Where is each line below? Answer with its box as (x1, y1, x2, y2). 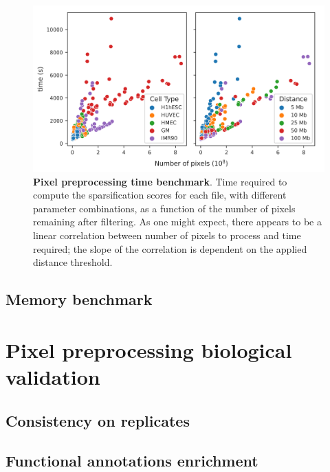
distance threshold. (33, 255, 113, 269)
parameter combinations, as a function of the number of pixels (33, 201, 296, 215)
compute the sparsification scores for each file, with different (33, 188, 287, 202)
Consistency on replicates (5, 409, 190, 431)
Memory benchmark (5, 289, 153, 310)
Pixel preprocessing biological (5, 335, 292, 363)
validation (5, 362, 100, 390)
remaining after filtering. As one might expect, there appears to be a (33, 214, 322, 229)
